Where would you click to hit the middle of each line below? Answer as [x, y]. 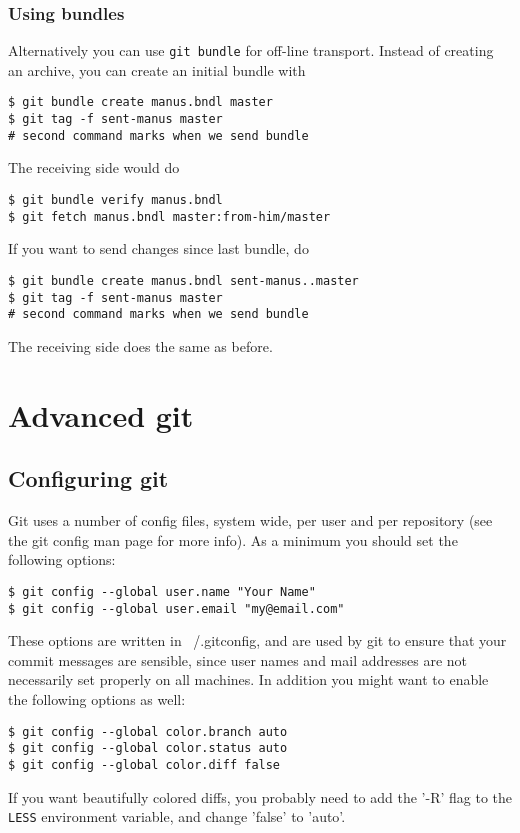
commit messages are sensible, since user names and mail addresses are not [238, 659]
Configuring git [88, 478]
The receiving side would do [94, 167]
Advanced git [101, 414]
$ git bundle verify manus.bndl [115, 200]
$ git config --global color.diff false [144, 764]
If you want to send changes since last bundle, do [158, 248]
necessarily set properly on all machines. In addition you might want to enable [248, 679]
